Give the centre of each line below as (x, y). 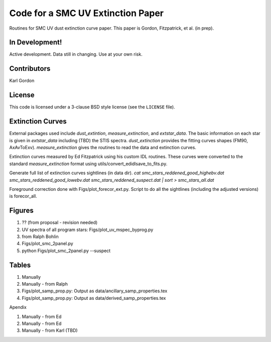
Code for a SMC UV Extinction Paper (87, 13)
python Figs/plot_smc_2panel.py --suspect (66, 251)
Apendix (18, 307)
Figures (21, 211)
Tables (20, 265)
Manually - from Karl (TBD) (50, 330)
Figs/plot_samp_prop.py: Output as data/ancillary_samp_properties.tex (95, 291)
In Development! (36, 42)
